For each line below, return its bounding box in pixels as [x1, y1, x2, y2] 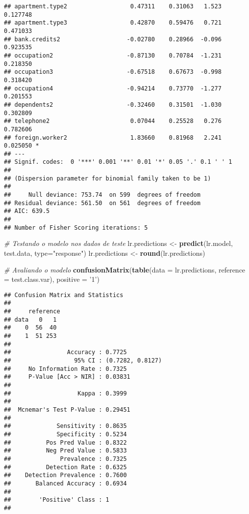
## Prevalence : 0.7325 [4, 455, 127, 462]
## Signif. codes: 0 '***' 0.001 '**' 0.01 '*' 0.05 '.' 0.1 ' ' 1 [4, 158, 232, 166]
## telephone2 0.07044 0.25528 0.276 [4, 118, 222, 125]
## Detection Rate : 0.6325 [4, 463, 127, 471]
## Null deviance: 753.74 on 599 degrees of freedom [4, 191, 200, 199]
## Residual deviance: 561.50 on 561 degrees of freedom [4, 199, 200, 207]
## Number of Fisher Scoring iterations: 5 [4, 224, 148, 231]
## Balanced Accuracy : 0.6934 [4, 480, 127, 487]
